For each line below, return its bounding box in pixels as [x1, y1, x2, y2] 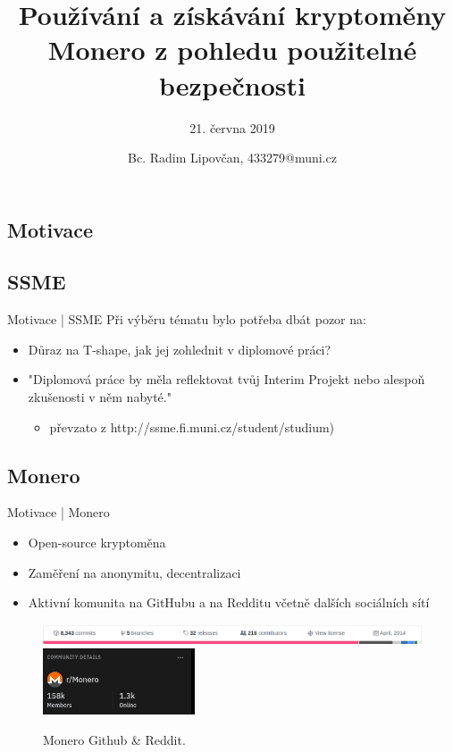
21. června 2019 [189, 118, 275, 137]
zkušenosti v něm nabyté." [28, 388, 172, 406]
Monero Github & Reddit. [43, 730, 186, 748]
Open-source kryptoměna [28, 533, 166, 552]
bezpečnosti [159, 66, 306, 103]
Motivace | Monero [7, 503, 110, 522]
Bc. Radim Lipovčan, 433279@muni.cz [128, 148, 337, 167]
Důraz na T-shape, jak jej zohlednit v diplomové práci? [28, 339, 331, 358]
